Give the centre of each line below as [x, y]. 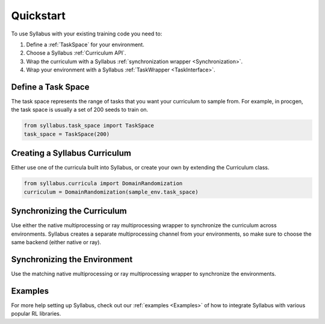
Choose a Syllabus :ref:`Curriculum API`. [76, 53]
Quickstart [39, 16]
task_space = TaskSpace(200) [67, 134]
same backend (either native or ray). [56, 242]
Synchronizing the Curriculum [69, 211]
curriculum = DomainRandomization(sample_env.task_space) [111, 192]
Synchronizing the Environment [72, 259]
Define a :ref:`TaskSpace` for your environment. [85, 44]
